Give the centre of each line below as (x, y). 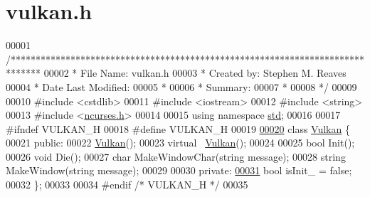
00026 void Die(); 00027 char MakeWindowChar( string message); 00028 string (176, 156)
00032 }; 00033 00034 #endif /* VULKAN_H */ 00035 (127, 185)
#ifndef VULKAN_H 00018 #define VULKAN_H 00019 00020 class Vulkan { (178, 128)
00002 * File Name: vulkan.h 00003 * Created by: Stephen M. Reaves (195, 73)
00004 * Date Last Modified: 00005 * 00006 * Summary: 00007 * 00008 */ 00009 (181, 86)
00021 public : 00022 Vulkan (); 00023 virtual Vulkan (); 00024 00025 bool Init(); (180, 143)
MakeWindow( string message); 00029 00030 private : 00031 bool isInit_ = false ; (179, 170)
